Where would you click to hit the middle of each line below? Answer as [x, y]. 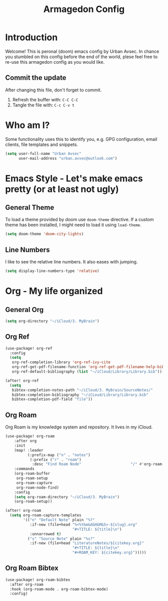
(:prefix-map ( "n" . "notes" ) [59, 455]
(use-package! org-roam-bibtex [38, 580]
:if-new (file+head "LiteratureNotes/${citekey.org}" [87, 543]
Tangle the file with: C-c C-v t [43, 105]
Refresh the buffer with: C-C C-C [45, 99]
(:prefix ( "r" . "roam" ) [55, 460]
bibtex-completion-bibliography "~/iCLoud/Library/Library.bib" [80, 395]
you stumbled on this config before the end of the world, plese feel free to [81, 57]
